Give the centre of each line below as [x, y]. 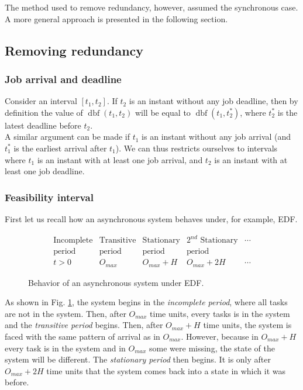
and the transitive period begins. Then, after [84, 325]
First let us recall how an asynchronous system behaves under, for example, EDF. [151, 218]
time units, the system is [247, 325]
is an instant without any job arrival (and [216, 137]
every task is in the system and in [65, 348]
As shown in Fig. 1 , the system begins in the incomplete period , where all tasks [146, 302]
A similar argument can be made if [68, 137]
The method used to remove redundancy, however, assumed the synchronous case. [151, 7]
